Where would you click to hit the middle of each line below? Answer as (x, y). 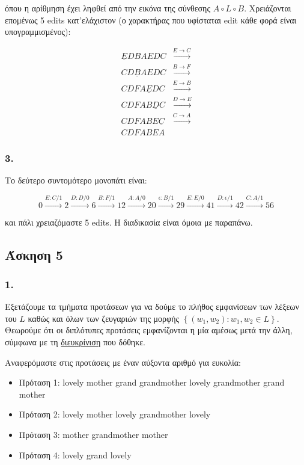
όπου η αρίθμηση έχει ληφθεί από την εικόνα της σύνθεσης (108, 8)
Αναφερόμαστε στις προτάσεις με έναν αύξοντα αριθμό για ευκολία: (123, 362)
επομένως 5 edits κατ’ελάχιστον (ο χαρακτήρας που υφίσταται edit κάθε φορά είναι (151, 20)
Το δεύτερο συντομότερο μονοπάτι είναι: (76, 180)
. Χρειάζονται (268, 8)
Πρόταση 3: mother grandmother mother (93, 434)
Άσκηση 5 (34, 254)
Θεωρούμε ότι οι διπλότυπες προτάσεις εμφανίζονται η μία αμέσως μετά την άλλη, (149, 330)
